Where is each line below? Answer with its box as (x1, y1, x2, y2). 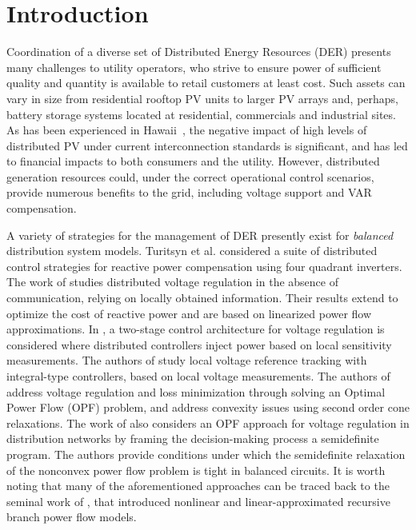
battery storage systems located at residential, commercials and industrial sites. (6, 106, 396, 122)
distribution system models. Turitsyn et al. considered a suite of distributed (6, 242, 378, 259)
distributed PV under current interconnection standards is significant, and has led (6, 137, 408, 153)
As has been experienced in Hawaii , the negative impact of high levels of (6, 122, 367, 138)
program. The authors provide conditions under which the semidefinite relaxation (6, 445, 406, 462)
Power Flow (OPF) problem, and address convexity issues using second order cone (6, 399, 410, 416)
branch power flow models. (6, 508, 137, 525)
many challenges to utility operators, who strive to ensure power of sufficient (6, 58, 382, 75)
